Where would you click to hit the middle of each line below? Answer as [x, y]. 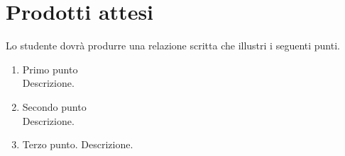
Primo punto [50, 69]
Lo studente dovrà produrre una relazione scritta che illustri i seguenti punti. [173, 46]
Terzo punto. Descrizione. [78, 144]
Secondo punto [54, 106]
